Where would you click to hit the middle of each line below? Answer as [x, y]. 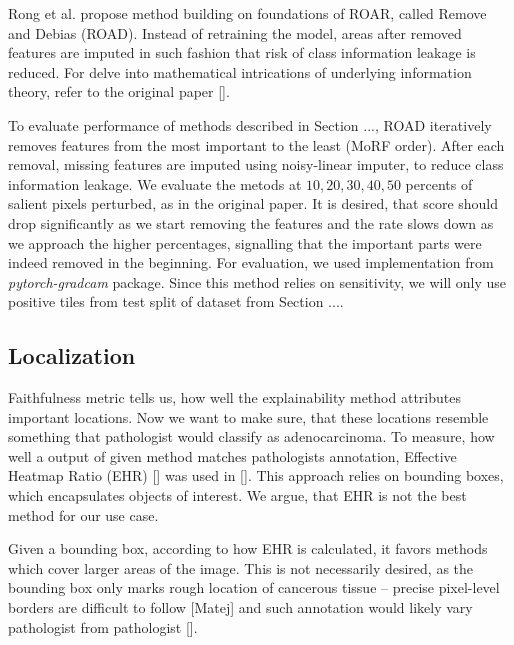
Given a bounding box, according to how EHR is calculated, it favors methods [248, 548]
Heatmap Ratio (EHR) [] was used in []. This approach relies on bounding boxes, [256, 475]
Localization [72, 355]
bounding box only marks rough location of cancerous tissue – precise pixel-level [254, 587]
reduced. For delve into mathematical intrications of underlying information [240, 71]
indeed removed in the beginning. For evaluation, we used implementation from [251, 262]
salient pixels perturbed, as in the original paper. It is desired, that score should [253, 203]
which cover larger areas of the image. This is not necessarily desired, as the [241, 567]
